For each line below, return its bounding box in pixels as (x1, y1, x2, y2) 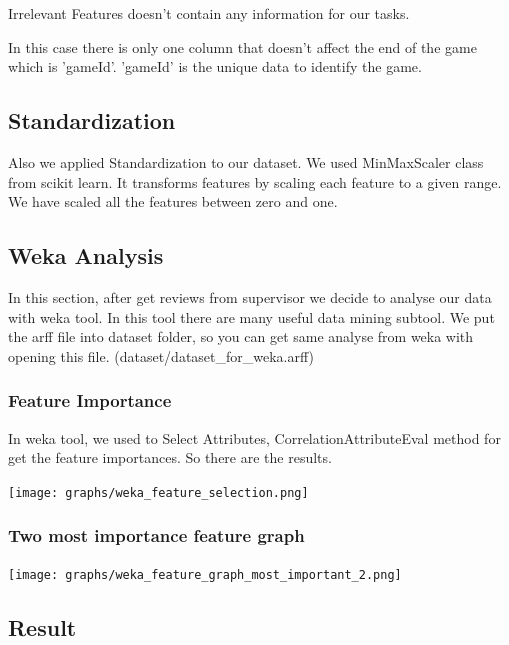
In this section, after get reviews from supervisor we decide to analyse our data (8, 286, 492, 307)
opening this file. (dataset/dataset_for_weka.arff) (8, 345, 314, 366)
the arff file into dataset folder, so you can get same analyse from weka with (8, 326, 474, 347)
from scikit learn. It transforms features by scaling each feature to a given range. (8, 171, 502, 192)
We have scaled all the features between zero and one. (8, 191, 338, 212)
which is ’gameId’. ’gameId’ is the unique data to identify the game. (8, 56, 422, 77)
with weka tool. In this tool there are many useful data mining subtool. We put (8, 306, 495, 327)
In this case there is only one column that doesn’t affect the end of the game (8, 36, 477, 57)
